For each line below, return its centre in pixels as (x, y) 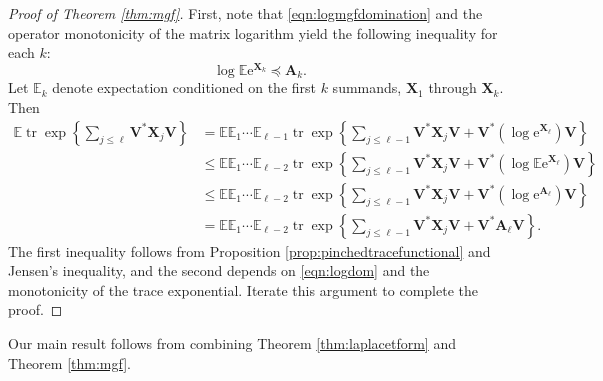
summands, (367, 87)
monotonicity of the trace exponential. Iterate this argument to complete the (243, 289)
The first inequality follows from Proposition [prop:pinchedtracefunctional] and (249, 250)
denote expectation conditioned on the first (184, 87)
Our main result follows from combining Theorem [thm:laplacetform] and (232, 343)
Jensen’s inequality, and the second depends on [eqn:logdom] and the (219, 270)
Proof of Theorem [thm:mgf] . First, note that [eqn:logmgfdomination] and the (245, 13)
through (452, 87)
